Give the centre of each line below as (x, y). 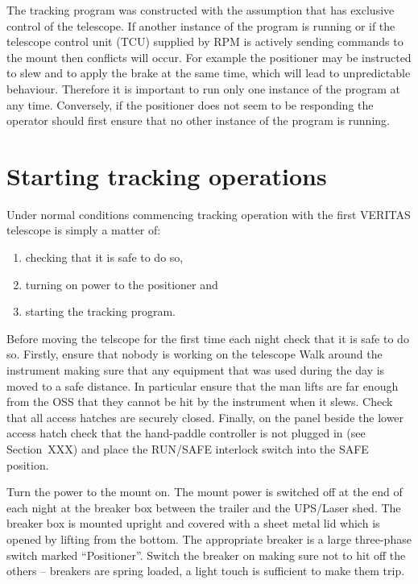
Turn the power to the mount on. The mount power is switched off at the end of (205, 492)
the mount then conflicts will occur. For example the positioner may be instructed (209, 57)
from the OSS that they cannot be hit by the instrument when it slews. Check (200, 402)
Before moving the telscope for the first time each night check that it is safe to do (208, 338)
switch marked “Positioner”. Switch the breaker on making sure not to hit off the (206, 555)
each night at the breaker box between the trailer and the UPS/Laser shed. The (204, 507)
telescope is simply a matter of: (84, 230)
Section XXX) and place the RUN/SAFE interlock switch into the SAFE (188, 449)
